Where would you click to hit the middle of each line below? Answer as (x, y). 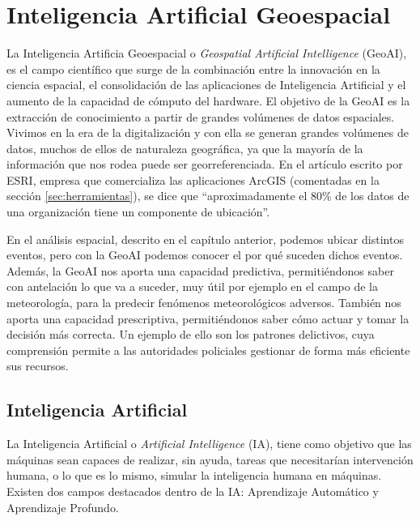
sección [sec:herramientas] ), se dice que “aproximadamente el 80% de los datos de (208, 196)
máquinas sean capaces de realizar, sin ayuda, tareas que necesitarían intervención (210, 459)
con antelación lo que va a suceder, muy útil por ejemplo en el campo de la (193, 286)
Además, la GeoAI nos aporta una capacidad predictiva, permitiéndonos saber (200, 270)
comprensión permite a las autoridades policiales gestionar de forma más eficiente (208, 350)
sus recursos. (38, 366)
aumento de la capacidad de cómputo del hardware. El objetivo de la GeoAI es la (208, 100)
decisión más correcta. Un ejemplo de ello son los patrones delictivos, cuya (191, 334)
